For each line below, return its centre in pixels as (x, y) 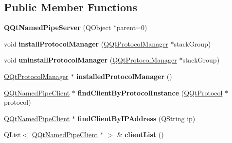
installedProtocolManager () (124, 76)
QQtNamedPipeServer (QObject (58, 27)
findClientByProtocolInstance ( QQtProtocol (150, 92)
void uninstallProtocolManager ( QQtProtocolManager (90, 60)
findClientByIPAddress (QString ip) (136, 118)
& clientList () (140, 135)
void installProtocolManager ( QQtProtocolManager (86, 43)
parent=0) (132, 27)
